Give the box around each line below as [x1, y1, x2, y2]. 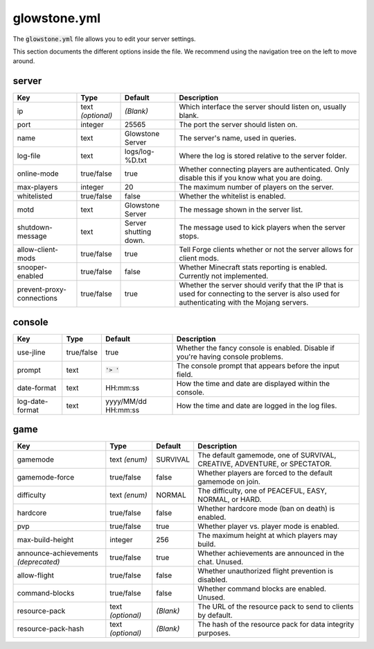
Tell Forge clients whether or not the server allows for [179, 245, 353, 255]
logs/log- [125, 146, 155, 156]
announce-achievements [17, 548, 98, 558]
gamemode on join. [197, 477, 261, 487]
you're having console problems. [176, 351, 284, 361]
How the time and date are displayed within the [176, 378, 330, 388]
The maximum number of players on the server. [179, 183, 334, 192]
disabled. [197, 575, 228, 584]
